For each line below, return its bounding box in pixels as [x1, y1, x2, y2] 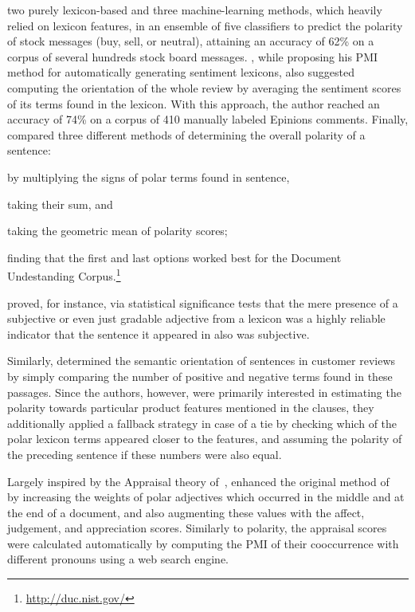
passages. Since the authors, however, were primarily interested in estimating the [7, 383, 401, 400]
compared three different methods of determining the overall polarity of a [7, 126, 366, 143]
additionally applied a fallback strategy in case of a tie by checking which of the [7, 414, 397, 431]
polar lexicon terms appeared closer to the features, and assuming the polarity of [7, 430, 402, 447]
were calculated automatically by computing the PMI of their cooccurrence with [7, 535, 399, 551]
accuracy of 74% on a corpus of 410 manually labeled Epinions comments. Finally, [7, 111, 409, 127]
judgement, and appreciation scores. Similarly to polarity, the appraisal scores [7, 520, 387, 536]
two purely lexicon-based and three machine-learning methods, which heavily [7, 2, 382, 18]
